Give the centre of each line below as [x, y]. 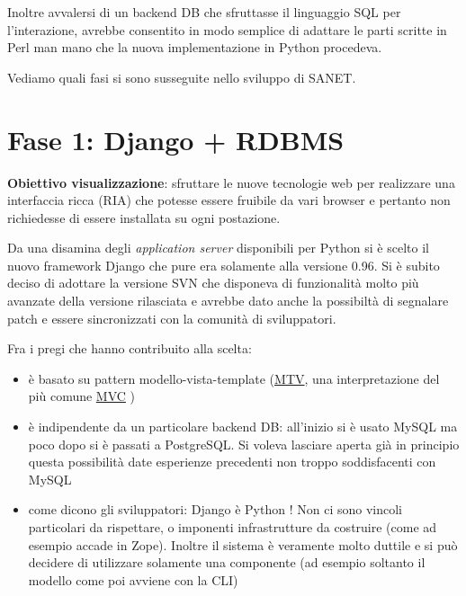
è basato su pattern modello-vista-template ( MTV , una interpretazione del [234, 378]
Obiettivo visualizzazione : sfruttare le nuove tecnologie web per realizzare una [231, 182]
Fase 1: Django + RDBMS [176, 139]
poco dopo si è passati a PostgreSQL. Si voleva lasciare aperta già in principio [244, 444]
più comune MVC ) [82, 396]
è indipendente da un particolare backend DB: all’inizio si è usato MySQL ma [243, 427]
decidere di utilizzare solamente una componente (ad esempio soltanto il [227, 562]
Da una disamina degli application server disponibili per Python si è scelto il [218, 248]
